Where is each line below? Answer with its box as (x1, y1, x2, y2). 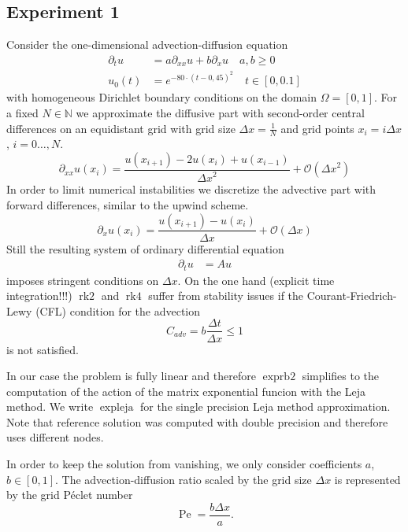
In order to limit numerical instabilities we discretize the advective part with (6, 181, 376, 198)
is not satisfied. (6, 341, 80, 357)
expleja (99, 402, 134, 414)
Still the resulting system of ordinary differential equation (6, 240, 284, 257)
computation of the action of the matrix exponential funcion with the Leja (6, 382, 366, 399)
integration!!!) (6, 287, 72, 304)
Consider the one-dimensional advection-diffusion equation (6, 36, 288, 53)
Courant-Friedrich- (306, 287, 397, 304)
